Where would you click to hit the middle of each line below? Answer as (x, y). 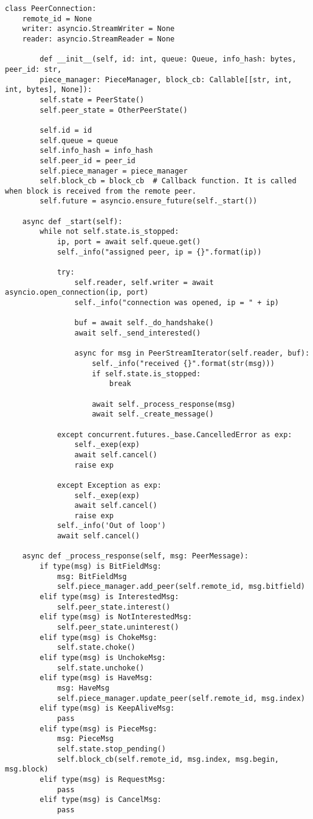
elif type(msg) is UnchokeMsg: (103, 658)
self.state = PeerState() (92, 100)
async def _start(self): (72, 221)
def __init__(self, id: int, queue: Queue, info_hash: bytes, (168, 59)
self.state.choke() (96, 648)
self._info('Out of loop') (111, 526)
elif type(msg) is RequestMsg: (103, 779)
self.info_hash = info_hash (96, 151)
